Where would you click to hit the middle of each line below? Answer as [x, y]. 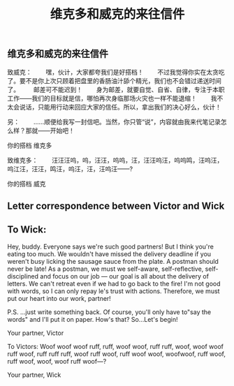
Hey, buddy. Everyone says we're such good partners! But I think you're [111, 246]
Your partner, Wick [34, 375]
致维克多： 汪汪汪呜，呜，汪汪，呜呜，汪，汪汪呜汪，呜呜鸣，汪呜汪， [115, 160]
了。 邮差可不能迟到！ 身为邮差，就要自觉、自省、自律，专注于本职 [116, 89]
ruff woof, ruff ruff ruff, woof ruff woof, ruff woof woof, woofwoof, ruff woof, [116, 354]
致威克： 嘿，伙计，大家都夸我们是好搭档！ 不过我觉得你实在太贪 [113, 72]
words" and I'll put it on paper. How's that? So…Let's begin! [93, 319]
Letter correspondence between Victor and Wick [116, 206]
